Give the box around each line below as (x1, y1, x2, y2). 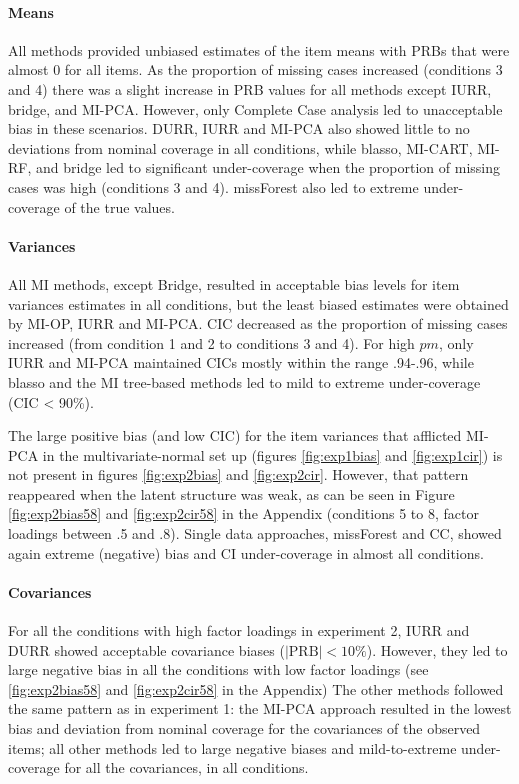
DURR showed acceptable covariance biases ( (8, 639, 285, 660)
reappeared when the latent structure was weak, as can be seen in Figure (8, 483, 455, 504)
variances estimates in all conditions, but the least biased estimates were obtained (8, 293, 509, 314)
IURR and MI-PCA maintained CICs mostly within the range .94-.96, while (8, 352, 474, 373)
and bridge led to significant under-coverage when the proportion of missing (35, 157, 501, 178)
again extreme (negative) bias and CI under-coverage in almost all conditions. (8, 542, 484, 563)
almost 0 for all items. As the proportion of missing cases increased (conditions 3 (8, 59, 503, 80)
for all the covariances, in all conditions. (64, 757, 309, 778)
